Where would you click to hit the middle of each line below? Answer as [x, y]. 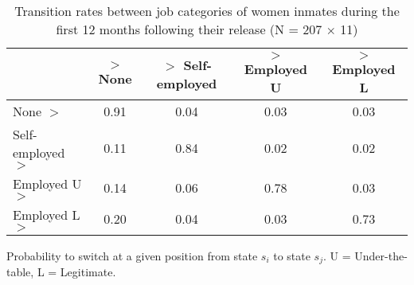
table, [20, 272]
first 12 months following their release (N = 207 [189, 29]
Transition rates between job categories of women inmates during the [207, 11]
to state [292, 256]
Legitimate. [88, 272]
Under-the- [381, 256]
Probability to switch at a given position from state [132, 256]
